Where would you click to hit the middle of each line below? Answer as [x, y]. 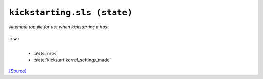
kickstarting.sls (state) [71, 13]
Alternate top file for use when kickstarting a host [59, 27]
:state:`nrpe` [46, 53]
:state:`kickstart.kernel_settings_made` [72, 60]
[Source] [18, 71]
